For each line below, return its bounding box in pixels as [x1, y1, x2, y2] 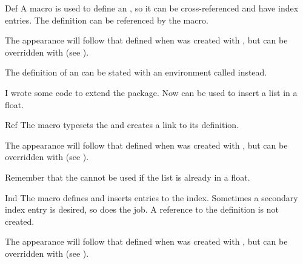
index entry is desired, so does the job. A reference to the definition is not [5, 203, 279, 216]
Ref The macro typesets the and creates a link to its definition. [5, 118, 239, 131]
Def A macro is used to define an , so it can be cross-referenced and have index [5, 2, 299, 14]
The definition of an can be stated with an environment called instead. [5, 66, 267, 79]
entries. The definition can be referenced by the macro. [5, 13, 208, 26]
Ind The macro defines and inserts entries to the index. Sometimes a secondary [5, 191, 298, 204]
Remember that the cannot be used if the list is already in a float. [5, 170, 250, 183]
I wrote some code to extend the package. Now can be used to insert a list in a [5, 86, 298, 98]
